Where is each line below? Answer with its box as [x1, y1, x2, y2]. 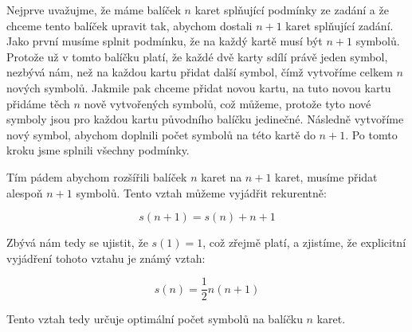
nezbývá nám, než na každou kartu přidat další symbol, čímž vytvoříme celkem [6, 64, 393, 80]
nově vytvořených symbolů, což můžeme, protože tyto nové [84, 95, 371, 111]
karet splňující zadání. [285, 17, 394, 33]
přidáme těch [6, 95, 70, 111]
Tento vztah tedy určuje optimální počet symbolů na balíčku [6, 311, 303, 327]
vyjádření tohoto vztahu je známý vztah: [6, 249, 206, 266]
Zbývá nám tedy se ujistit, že [6, 234, 148, 251]
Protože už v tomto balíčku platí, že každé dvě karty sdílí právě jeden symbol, [6, 48, 388, 64]
